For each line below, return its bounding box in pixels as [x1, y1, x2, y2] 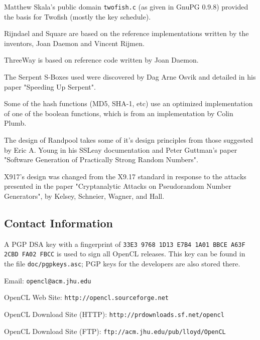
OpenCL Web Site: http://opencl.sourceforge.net [4, 292, 169, 302]
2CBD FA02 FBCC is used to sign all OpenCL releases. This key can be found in [4, 248, 245, 259]
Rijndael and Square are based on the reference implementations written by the [4, 28, 249, 39]
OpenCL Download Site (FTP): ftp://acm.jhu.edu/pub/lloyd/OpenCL [4, 325, 226, 336]
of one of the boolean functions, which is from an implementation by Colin [4, 108, 233, 118]
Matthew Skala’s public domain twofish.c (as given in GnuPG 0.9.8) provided [4, 2, 248, 12]
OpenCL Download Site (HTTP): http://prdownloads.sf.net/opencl [4, 309, 224, 319]
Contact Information [4, 215, 113, 230]
